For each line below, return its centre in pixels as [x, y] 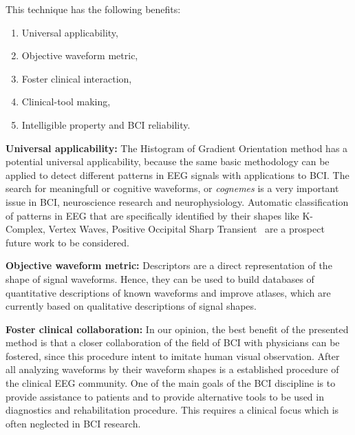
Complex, [25, 229]
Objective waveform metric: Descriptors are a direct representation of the [169, 265]
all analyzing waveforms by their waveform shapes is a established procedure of [172, 369]
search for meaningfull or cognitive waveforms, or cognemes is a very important [172, 188]
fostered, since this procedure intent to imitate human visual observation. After [173, 356]
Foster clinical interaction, [77, 78]
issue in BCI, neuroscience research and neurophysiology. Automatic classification [177, 201]
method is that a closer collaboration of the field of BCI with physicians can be [173, 342]
